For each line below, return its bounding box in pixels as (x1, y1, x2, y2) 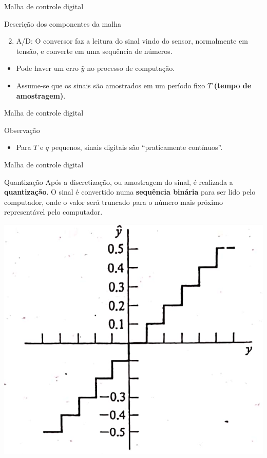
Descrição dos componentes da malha (4, 18, 121, 29)
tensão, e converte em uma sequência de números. (16, 45, 173, 56)
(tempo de (214, 80, 252, 90)
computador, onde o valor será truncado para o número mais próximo (4, 196, 223, 207)
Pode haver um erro (16, 63, 79, 73)
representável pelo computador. (4, 206, 103, 217)
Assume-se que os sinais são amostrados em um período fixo (16, 80, 205, 90)
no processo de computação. (87, 63, 175, 73)
